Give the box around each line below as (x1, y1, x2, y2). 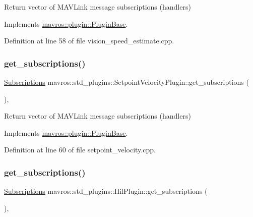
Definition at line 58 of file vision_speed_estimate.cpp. (4, 35, 174, 46)
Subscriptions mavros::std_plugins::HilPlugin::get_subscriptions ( (4, 186, 208, 196)
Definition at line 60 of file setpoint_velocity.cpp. (4, 144, 156, 155)
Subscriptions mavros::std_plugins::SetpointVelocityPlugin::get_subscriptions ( (4, 77, 249, 87)
